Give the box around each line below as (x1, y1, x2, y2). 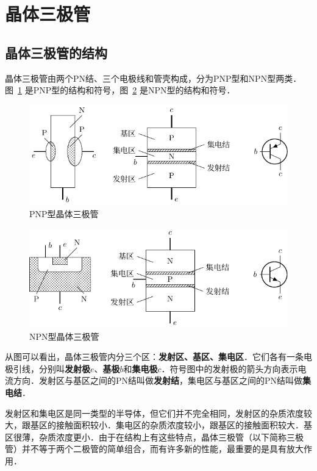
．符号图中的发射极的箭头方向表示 (161, 362, 298, 375)
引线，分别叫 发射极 (13, 362, 90, 375)
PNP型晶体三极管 (29, 207, 99, 220)
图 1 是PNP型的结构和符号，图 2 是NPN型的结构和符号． (5, 84, 235, 96)
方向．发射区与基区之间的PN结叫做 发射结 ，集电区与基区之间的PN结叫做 (13, 374, 303, 387)
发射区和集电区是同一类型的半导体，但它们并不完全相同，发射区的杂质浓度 (5, 406, 304, 419)
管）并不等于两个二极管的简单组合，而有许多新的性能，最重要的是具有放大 (5, 442, 304, 455)
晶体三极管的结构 (5, 43, 107, 62)
